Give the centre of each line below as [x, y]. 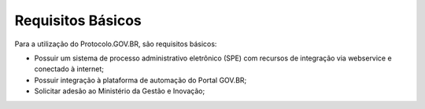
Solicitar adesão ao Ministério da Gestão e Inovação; [120, 91]
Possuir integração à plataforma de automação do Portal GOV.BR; [140, 80]
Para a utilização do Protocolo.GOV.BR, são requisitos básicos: [116, 44]
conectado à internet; [69, 69]
